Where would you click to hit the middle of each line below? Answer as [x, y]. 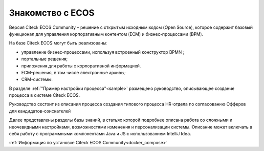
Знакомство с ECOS [52, 13]
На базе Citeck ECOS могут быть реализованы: [58, 43]
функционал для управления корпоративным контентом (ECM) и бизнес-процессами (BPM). [106, 34]
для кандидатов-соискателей [40, 111]
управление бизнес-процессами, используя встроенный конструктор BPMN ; [103, 52]
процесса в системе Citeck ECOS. [44, 95]
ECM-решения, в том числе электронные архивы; [74, 72]
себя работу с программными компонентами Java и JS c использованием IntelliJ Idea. [100, 134]
